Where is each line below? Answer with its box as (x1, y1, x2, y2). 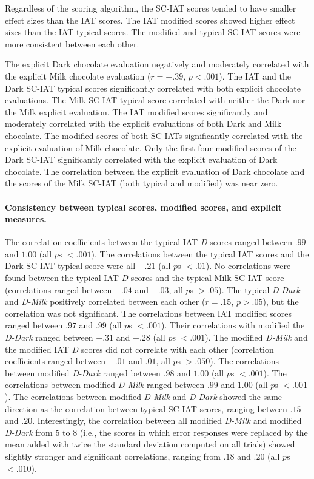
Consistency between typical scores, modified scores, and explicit (5, 200, 282, 213)
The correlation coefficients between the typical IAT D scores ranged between (5, 236, 293, 248)
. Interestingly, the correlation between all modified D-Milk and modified (32, 414, 302, 427)
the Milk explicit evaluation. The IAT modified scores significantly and (5, 105, 268, 118)
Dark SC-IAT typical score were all (5, 259, 136, 272)
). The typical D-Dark (218, 283, 300, 296)
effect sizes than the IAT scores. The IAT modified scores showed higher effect (5, 13, 295, 26)
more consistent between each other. (5, 37, 139, 50)
